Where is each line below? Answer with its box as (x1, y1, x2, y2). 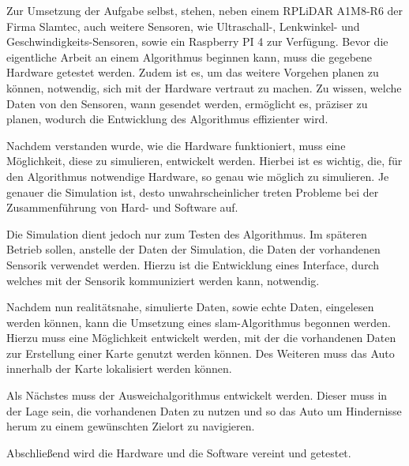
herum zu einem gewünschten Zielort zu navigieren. (6, 418, 255, 434)
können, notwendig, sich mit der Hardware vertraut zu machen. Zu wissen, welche (6, 79, 402, 96)
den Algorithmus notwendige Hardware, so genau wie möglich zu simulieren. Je (6, 167, 389, 184)
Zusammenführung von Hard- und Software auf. (6, 199, 238, 216)
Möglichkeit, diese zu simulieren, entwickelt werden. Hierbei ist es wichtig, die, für (6, 152, 403, 169)
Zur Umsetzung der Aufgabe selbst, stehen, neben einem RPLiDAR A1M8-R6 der (6, 2, 403, 18)
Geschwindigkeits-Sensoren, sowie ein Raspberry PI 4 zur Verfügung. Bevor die (6, 33, 388, 50)
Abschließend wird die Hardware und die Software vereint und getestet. (6, 444, 351, 460)
